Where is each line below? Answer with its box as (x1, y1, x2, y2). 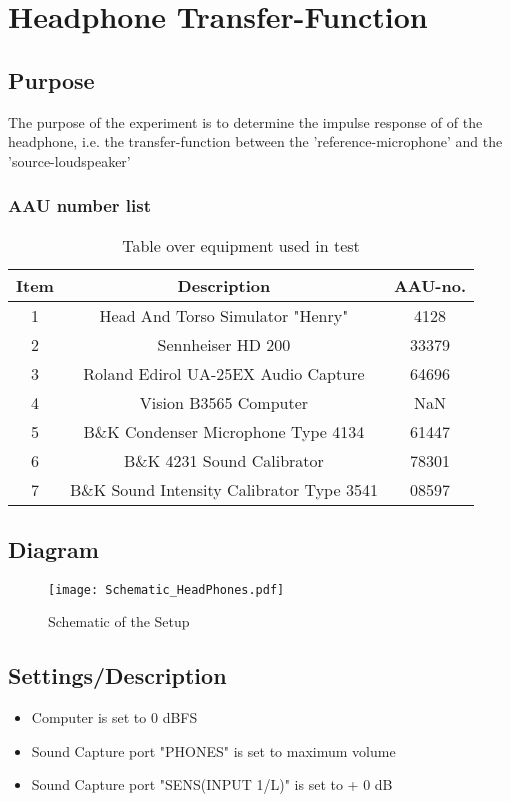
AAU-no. (393, 273, 467, 297)
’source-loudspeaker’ (8, 150, 131, 171)
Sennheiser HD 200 (157, 332, 291, 356)
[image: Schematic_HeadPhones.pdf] (48, 582, 285, 597)
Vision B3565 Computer (139, 390, 309, 414)
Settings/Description (8, 660, 227, 691)
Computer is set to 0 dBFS (31, 707, 198, 728)
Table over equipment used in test (122, 233, 360, 257)
